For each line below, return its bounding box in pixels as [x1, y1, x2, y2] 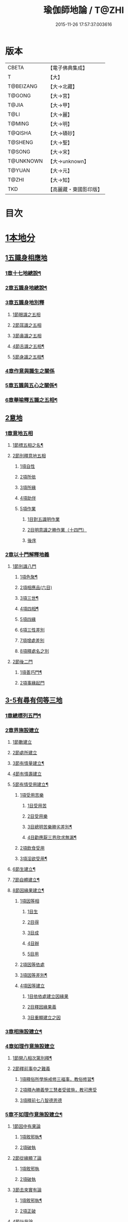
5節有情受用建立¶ [12, 781, 49, 787]
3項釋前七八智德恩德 [19, 1097, 62, 1103]
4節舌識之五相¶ [12, 343, 45, 349]
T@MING [7, 120, 29, 127]
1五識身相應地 [5, 254, 48, 262]
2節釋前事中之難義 [12, 1065, 51, 1072]
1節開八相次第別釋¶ [12, 1055, 52, 1061]
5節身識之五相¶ [12, 353, 44, 359]
